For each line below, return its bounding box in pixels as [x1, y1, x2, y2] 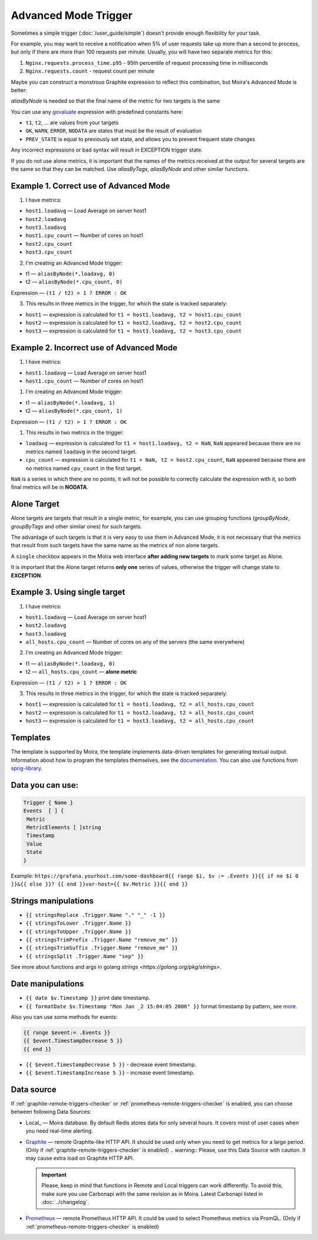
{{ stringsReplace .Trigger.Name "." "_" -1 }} [25, 912, 166, 918]
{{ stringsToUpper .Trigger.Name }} [25, 928, 132, 935]
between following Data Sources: [11, 1109, 91, 1116]
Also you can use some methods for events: [11, 1013, 118, 1020]
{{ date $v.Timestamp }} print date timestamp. [25, 994, 151, 1002]
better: [11, 86, 28, 94]
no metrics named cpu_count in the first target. [25, 465, 143, 472]
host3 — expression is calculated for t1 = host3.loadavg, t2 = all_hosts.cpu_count [25, 717, 254, 725]
